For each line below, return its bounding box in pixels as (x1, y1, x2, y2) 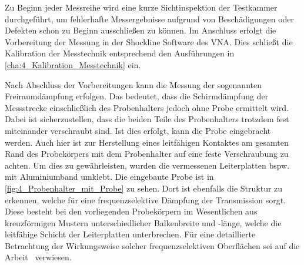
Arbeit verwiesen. (5, 251, 72, 263)
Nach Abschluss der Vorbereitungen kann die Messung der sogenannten (5, 78, 262, 90)
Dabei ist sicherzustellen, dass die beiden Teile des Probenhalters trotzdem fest (5, 113, 289, 125)
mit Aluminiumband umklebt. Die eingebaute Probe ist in (5, 170, 214, 183)
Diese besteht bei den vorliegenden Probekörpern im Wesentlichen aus (5, 205, 258, 217)
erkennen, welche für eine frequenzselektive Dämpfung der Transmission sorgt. (5, 193, 286, 206)
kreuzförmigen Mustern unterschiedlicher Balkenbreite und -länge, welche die (5, 216, 282, 229)
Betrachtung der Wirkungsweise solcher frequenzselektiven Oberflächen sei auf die (5, 239, 300, 251)
